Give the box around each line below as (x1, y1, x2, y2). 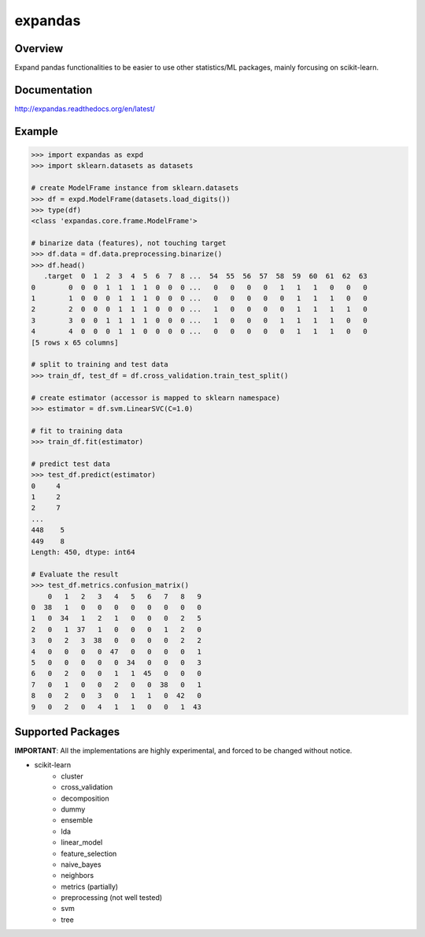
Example (14, 125, 58, 138)
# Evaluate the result (31, 569, 119, 579)
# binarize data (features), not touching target (31, 239, 227, 248)
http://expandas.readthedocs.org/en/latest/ (14, 103, 156, 114)
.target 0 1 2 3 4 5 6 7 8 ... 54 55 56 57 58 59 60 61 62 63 (43, 272, 368, 281)
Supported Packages (14, 725, 120, 738)
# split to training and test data (31, 360, 168, 369)
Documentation (14, 83, 93, 96)
